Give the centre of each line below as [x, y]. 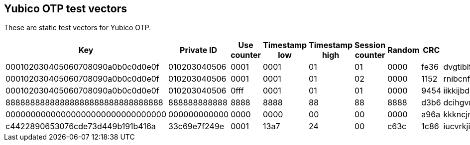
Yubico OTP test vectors [66, 9]
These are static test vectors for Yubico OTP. [78, 28]
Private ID [199, 50]
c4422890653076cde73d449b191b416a [81, 126]
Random [404, 50]
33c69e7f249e [196, 126]
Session [370, 45]
